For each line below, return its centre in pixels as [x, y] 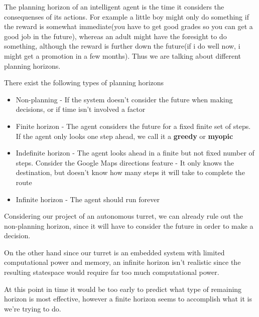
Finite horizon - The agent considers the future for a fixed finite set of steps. [133, 126]
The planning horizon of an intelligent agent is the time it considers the [114, 7]
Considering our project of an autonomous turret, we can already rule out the [124, 216]
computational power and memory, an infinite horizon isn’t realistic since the [122, 262]
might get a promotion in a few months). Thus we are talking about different [122, 55]
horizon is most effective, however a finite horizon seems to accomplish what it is [128, 299]
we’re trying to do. [33, 308]
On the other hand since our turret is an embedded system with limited [114, 252]
